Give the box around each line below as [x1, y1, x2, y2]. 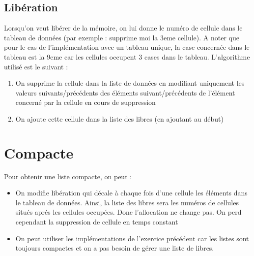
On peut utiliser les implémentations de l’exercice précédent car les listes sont [15, 233, 249, 243]
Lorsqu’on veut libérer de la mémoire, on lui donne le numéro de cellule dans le [4, 23, 243, 33]
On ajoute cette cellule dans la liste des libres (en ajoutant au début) [15, 113, 224, 124]
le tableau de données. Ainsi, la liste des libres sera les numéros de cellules [15, 197, 239, 207]
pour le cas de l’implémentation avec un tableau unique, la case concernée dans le [4, 42, 250, 52]
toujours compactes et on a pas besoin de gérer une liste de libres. [15, 243, 214, 253]
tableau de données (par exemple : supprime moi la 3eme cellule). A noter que [4, 32, 239, 42]
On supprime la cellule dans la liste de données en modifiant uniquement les [15, 78, 245, 88]
